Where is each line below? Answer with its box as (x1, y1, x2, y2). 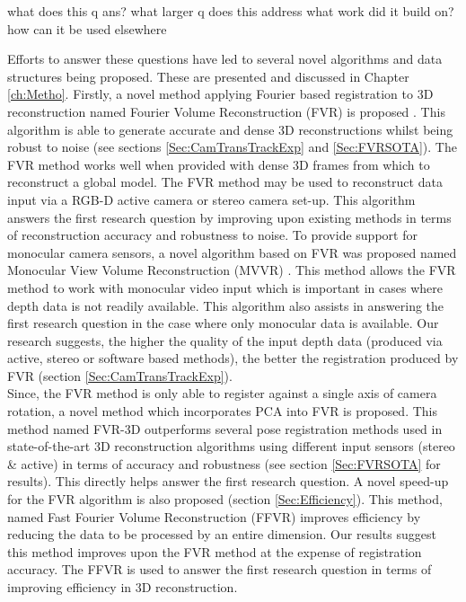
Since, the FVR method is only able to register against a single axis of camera (7, 384, 437, 403)
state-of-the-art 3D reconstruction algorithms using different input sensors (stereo (7, 437, 455, 456)
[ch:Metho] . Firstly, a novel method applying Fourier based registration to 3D (7, 84, 434, 103)
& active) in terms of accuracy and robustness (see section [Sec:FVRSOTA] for (7, 454, 441, 473)
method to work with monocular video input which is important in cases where (7, 278, 443, 297)
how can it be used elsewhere (7, 19, 167, 38)
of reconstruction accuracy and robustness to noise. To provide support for (7, 226, 418, 244)
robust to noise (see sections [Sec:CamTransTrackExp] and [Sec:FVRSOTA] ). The (7, 137, 457, 156)
